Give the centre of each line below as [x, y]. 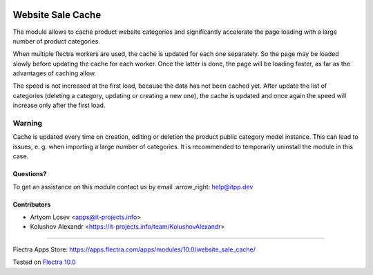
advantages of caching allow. [55, 73]
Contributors [32, 205]
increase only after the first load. [59, 105]
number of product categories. [56, 41]
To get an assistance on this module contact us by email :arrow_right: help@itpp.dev [133, 187]
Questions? [30, 174]
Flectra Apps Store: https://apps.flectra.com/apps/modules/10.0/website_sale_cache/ [134, 249]
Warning [28, 123]
